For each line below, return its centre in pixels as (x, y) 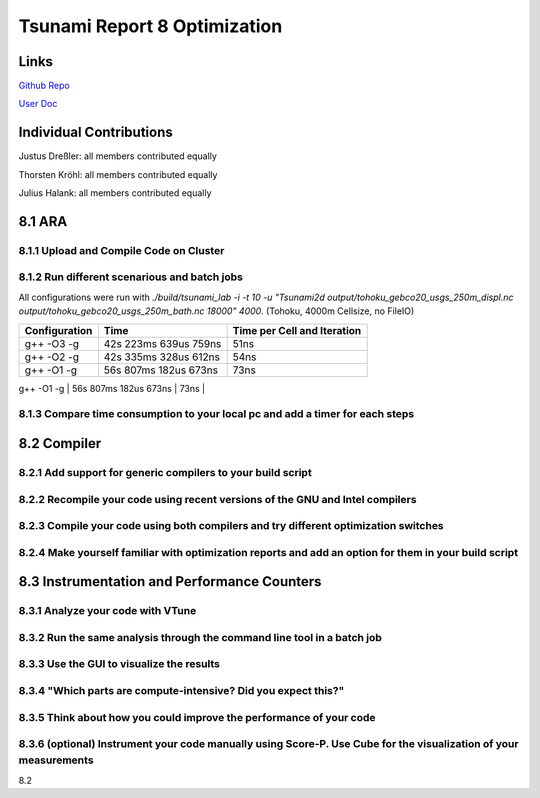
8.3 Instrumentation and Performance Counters (170, 581)
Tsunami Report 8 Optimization (150, 26)
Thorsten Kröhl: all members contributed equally (118, 174)
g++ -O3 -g (52, 343)
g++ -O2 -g (52, 357)
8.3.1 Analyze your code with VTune (107, 611)
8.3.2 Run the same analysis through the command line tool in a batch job (200, 637)
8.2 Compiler (60, 443)
